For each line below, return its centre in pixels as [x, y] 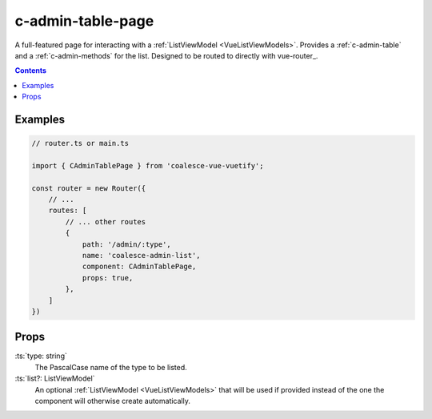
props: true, [108, 278]
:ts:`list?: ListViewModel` [55, 379]
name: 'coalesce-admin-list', [141, 256]
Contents [31, 71]
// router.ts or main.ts [80, 143]
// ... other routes [106, 222]
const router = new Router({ [89, 188]
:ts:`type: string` [41, 356]
